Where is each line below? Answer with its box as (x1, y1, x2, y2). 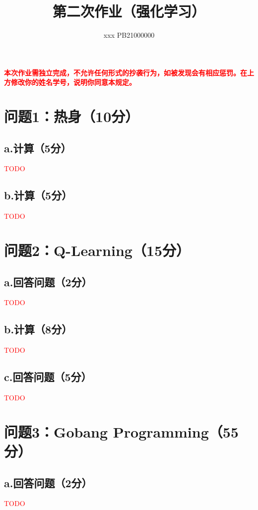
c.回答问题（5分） (4, 369, 92, 384)
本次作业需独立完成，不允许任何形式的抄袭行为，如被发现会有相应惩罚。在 (4, 67, 247, 77)
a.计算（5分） (4, 140, 71, 155)
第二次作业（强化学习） (52, 1, 205, 21)
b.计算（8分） (4, 321, 72, 337)
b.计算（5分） (4, 188, 72, 203)
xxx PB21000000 (103, 30, 155, 40)
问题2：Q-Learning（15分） (4, 240, 191, 260)
